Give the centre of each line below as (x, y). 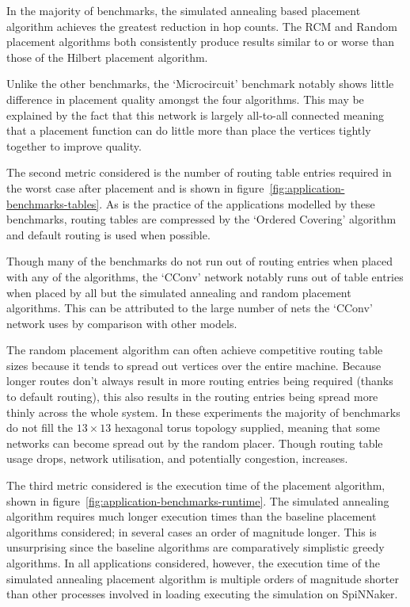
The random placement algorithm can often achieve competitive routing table (195, 350)
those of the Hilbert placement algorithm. (107, 57)
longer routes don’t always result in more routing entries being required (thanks (200, 381)
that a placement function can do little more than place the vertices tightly (189, 130)
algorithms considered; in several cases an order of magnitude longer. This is (192, 531)
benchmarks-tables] (53, 203)
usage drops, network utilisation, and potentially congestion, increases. (177, 458)
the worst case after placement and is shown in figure (135, 187)
